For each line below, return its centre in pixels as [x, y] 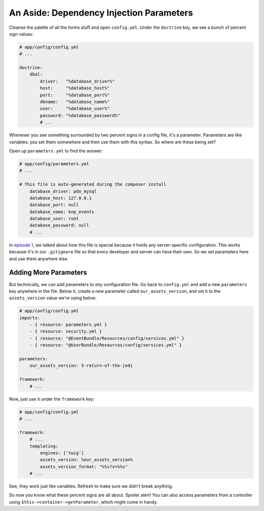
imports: [30, 318]
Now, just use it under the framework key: [52, 399]
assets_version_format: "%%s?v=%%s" [84, 467]
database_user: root [54, 219]
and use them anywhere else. [39, 259]
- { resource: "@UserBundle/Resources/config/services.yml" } [106, 345]
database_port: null [54, 205]
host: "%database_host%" [75, 88]
